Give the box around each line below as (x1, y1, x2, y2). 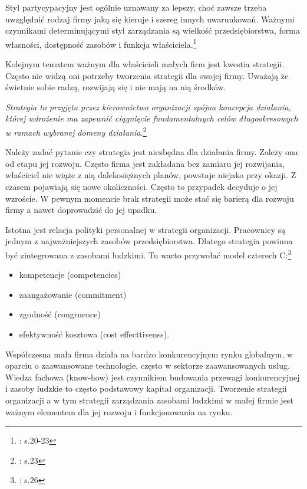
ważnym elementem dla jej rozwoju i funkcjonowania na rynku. (5, 405, 233, 418)
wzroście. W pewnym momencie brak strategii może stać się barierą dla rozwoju (5, 192, 294, 204)
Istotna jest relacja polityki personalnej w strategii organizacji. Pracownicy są (5, 223, 286, 235)
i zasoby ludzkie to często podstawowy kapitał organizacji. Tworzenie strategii (5, 382, 287, 395)
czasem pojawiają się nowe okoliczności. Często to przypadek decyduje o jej (5, 180, 278, 193)
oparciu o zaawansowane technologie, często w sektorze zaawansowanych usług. (5, 359, 291, 372)
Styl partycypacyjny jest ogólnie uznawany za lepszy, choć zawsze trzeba (5, 1, 267, 13)
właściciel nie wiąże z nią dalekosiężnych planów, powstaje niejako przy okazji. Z (5, 169, 296, 181)
